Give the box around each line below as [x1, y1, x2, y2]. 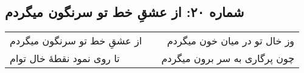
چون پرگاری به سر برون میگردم [161, 51, 295, 66]
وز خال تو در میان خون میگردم [167, 33, 295, 48]
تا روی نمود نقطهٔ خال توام [10, 51, 120, 66]
